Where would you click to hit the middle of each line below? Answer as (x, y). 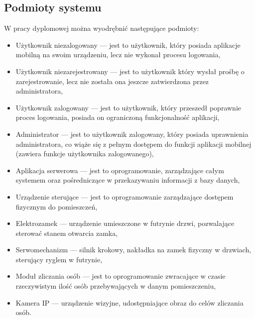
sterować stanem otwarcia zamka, (67, 233)
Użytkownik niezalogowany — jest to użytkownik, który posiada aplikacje (128, 45)
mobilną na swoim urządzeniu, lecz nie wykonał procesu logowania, (118, 54)
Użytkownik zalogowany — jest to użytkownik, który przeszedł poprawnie (128, 107)
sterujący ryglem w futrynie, (59, 259)
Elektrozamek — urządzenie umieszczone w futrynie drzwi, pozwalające (125, 223)
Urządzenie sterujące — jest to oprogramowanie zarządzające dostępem (125, 196)
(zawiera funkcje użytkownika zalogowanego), (85, 154)
